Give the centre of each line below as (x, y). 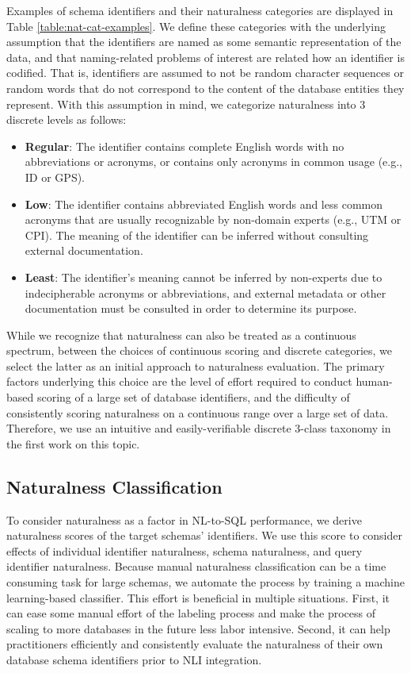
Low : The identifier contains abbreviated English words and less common (204, 204)
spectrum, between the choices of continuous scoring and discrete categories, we (200, 350)
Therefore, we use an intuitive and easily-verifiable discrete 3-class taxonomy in (199, 428)
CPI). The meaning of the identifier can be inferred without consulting (197, 235)
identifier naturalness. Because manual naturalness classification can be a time (196, 566)
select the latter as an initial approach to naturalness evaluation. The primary (196, 365)
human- (374, 381)
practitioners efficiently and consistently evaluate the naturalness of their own (195, 644)
